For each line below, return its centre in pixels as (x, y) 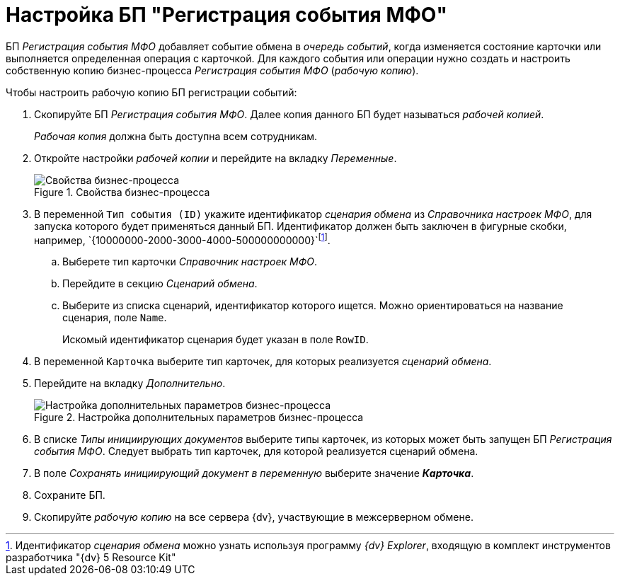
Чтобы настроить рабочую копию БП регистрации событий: (151, 92)
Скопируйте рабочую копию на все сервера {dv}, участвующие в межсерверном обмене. (254, 517)
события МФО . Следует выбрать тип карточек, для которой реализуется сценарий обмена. (256, 451)
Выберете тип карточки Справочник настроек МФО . (190, 262)
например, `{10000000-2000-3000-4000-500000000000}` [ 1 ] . (182, 239)
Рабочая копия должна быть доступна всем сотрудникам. (176, 136)
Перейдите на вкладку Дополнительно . (130, 384)
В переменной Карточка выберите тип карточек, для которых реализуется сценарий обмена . (263, 362)
